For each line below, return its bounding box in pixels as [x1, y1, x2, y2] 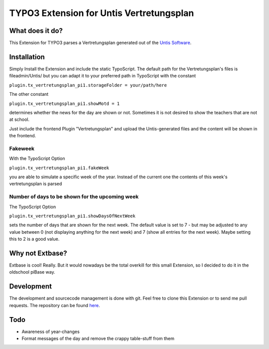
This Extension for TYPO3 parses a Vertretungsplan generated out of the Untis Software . [9, 40, 192, 46]
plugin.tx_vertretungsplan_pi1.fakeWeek [9, 165, 110, 171]
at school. [9, 116, 30, 122]
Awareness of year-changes [21, 329, 80, 335]
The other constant [9, 91, 49, 97]
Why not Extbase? [9, 249, 67, 257]
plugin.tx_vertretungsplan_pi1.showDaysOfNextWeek [9, 213, 135, 219]
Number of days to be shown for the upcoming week [9, 193, 139, 200]
